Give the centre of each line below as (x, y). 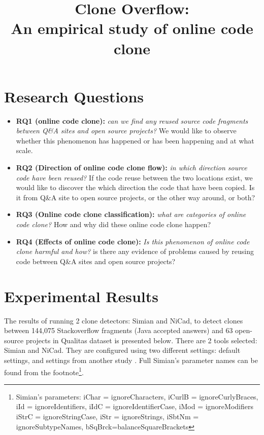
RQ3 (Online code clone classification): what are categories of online (131, 214)
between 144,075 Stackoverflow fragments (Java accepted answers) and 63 (119, 330)
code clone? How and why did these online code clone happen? (113, 224)
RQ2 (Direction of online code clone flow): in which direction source (131, 168)
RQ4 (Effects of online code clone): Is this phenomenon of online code (133, 241)
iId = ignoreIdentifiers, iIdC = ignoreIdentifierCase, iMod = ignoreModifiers (135, 406)
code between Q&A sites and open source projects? (96, 261)
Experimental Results (81, 296)
